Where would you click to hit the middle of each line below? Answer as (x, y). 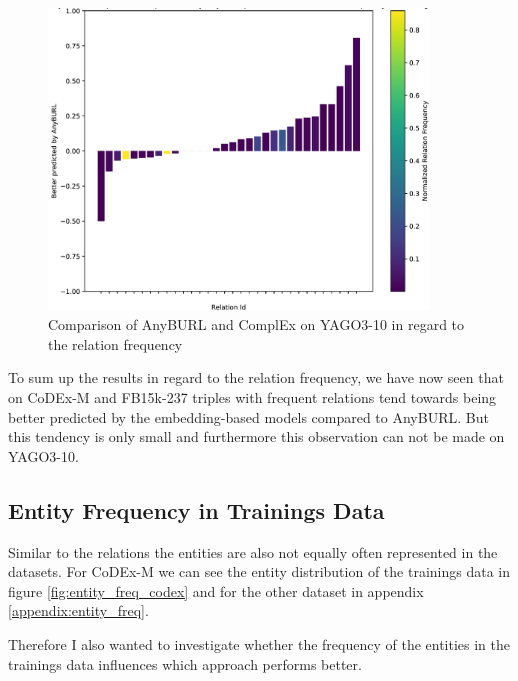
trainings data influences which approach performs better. (185, 663)
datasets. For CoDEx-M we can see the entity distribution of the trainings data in (259, 571)
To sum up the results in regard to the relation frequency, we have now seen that (256, 377)
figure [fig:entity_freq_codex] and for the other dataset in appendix (216, 590)
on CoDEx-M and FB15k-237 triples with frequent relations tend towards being (252, 396)
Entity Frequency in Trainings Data (196, 509)
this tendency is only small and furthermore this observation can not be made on (256, 436)
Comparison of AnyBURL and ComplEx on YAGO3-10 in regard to (256, 324)
